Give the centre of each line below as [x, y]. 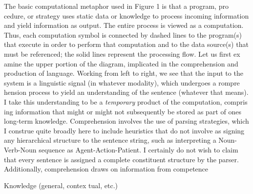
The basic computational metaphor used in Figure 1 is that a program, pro [116, 6]
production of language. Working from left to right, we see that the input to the [124, 73]
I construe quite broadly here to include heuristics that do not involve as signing [124, 130]
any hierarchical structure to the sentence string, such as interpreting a [110, 140]
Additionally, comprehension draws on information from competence [106, 169]
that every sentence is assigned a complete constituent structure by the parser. [121, 159]
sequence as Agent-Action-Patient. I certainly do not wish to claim [138, 149]
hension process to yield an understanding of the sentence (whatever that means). [126, 92]
